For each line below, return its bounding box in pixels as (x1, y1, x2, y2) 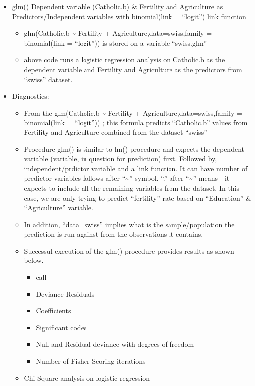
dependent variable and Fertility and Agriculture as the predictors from (24, 64, 242, 74)
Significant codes (36, 322, 87, 332)
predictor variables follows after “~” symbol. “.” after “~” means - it (24, 173, 230, 183)
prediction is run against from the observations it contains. (24, 229, 203, 239)
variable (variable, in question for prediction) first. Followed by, (24, 153, 217, 164)
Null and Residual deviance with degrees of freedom (36, 339, 194, 349)
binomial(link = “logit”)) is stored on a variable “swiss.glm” (24, 37, 207, 48)
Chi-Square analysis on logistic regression (24, 372, 150, 383)
